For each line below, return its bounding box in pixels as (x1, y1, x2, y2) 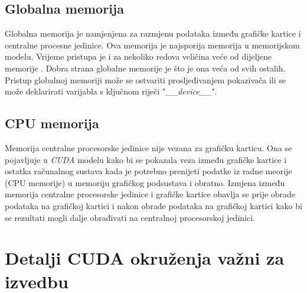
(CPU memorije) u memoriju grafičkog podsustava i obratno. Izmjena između (5, 176, 285, 188)
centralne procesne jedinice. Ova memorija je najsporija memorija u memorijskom (5, 38, 300, 51)
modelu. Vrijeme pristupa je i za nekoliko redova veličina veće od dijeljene (5, 50, 272, 63)
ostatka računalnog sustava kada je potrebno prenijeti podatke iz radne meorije (5, 165, 292, 177)
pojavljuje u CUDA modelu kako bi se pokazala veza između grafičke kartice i (5, 153, 287, 165)
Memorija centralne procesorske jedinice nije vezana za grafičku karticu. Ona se (5, 141, 292, 154)
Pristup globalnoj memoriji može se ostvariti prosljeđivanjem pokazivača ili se (5, 73, 286, 86)
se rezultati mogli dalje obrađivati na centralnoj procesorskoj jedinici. (5, 211, 255, 223)
